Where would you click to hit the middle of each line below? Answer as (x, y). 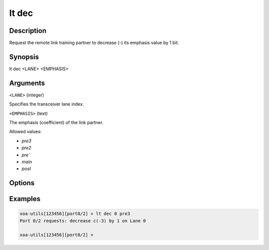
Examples (25, 199)
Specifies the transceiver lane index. (47, 104)
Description (28, 31)
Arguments (27, 83)
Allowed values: (25, 132)
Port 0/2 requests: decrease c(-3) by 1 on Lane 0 (83, 221)
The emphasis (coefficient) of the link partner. (56, 123)
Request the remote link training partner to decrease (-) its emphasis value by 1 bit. (94, 43)
